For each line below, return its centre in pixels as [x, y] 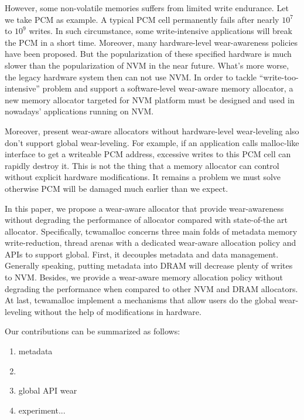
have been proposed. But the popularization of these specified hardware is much [148, 54]
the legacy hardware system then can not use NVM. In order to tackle [131, 77]
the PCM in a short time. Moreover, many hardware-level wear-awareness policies [151, 42]
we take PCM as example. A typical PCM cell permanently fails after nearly [142, 19]
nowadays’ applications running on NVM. [79, 111]
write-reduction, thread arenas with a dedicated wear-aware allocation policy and [151, 243]
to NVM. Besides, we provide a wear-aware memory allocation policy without [144, 277]
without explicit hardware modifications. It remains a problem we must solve [143, 177]
